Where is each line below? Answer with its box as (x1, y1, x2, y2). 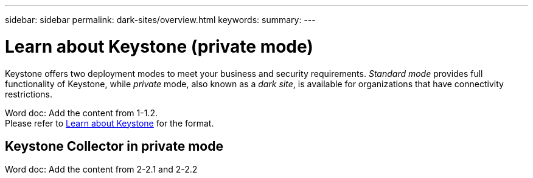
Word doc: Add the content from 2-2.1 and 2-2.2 (5, 164, 198, 175)
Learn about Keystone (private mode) (5, 36, 313, 57)
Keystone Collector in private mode (5, 138, 223, 154)
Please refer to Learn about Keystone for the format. (5, 117, 214, 128)
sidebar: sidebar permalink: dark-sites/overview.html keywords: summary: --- (5, 15, 316, 25)
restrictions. (5, 88, 53, 99)
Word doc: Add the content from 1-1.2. (5, 107, 158, 118)
